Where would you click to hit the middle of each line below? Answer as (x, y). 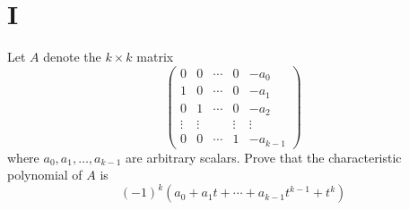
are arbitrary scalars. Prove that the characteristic (264, 157)
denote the (72, 57)
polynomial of (45, 175)
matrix (155, 57)
